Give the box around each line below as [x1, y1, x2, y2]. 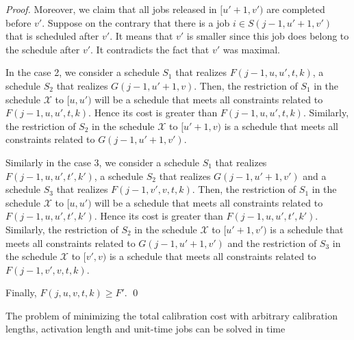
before [5, 15, 31, 29]
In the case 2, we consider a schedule [5, 65, 160, 79]
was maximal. [223, 42, 280, 56]
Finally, [5, 285, 37, 300]
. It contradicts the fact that [90, 42, 210, 56]
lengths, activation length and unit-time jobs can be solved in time [5, 322, 286, 336]
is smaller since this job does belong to [186, 29, 349, 43]
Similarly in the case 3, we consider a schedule [5, 155, 199, 169]
